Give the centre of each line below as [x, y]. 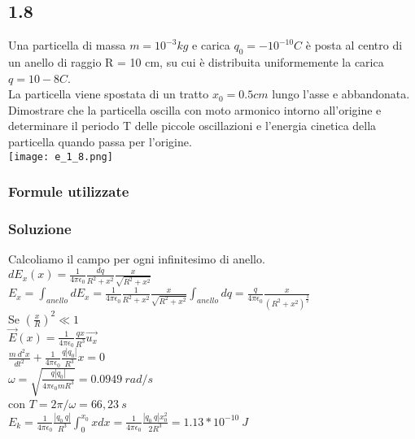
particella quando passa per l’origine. [100, 141]
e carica [211, 45]
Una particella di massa [67, 45]
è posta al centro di [354, 45]
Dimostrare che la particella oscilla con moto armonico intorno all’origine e [195, 109]
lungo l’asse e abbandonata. [341, 94]
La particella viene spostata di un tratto [109, 94]
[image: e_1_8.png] [61, 156]
